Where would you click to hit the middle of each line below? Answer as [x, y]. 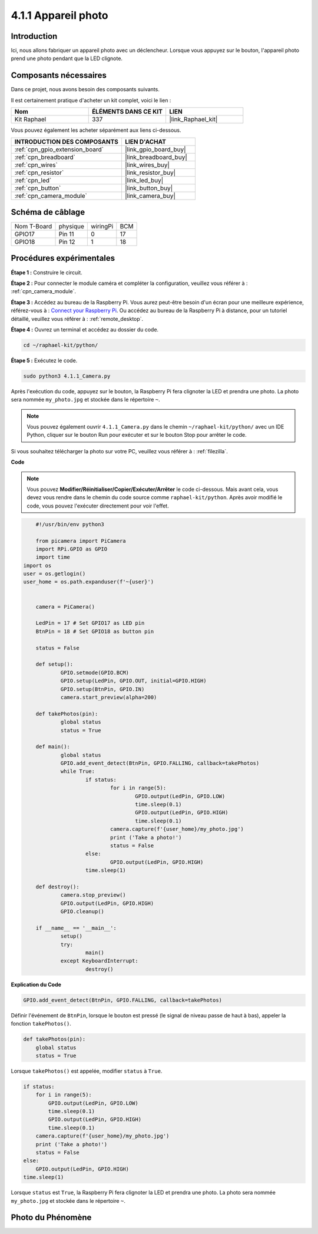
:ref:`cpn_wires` [36, 165]
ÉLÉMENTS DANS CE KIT [127, 112]
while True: [78, 772]
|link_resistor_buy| [150, 173]
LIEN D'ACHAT [145, 141]
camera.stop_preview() [93, 895]
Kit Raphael [30, 120]
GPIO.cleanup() [82, 912]
